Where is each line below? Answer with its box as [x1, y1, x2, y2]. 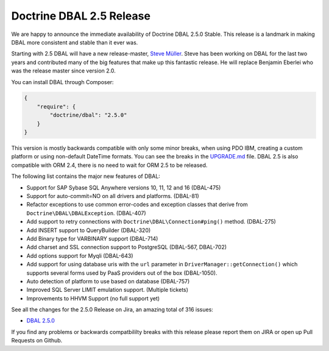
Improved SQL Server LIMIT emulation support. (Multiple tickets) [26, 286, 189, 294]
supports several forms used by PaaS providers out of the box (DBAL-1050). [26, 269, 218, 277]
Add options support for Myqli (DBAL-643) [26, 252, 133, 259]
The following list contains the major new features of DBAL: [11, 172, 161, 180]
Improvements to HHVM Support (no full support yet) [26, 294, 160, 302]
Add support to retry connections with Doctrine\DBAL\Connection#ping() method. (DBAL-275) [26, 218, 277, 225]
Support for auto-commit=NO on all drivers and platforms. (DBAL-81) [26, 192, 199, 199]
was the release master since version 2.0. [11, 67, 116, 74]
